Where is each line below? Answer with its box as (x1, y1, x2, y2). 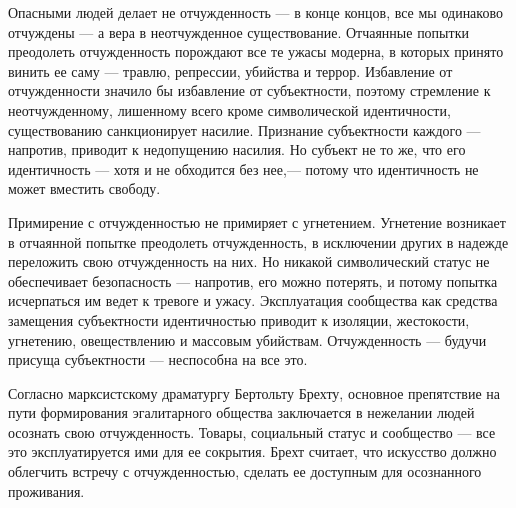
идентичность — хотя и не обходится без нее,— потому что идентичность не (8, 158, 479, 179)
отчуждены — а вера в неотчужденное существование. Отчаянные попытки (8, 21, 469, 42)
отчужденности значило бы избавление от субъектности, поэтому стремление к (8, 80, 491, 101)
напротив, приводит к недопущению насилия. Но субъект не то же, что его (8, 139, 466, 160)
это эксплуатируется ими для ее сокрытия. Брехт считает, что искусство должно (8, 441, 497, 462)
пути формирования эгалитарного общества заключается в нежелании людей (8, 402, 475, 423)
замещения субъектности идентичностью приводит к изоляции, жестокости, (8, 309, 470, 330)
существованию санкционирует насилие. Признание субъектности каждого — (8, 119, 481, 140)
